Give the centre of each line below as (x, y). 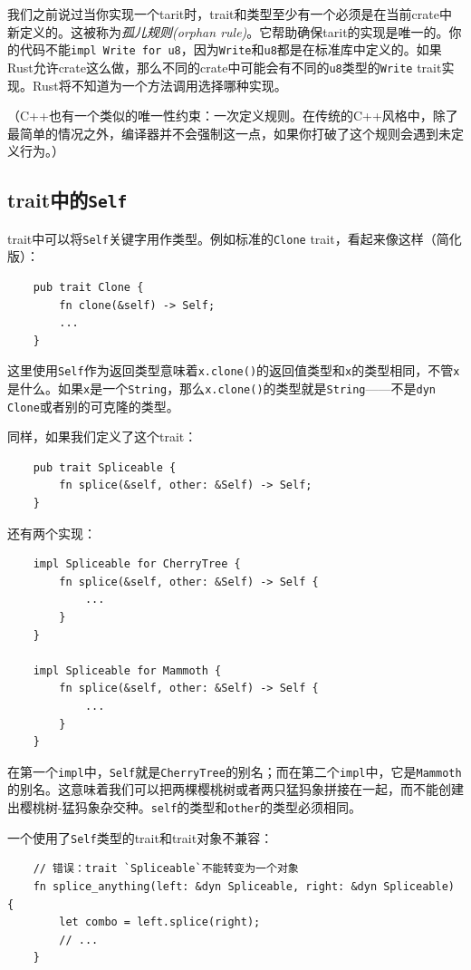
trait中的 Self (67, 200)
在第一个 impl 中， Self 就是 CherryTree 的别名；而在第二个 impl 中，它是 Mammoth (235, 771)
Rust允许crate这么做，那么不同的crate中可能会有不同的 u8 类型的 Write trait (225, 67)
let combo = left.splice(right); (160, 922)
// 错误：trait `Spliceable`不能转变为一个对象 (166, 869)
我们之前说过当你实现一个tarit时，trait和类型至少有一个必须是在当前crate (223, 14)
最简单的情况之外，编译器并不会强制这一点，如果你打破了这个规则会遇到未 (229, 133)
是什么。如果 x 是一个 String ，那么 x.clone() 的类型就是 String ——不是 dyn (221, 388)
